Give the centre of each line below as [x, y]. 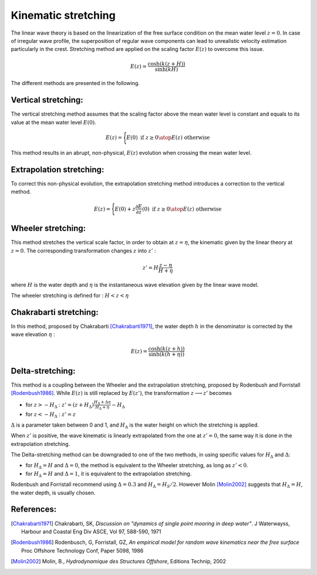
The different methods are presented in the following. [75, 83]
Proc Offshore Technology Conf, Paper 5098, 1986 [82, 550]
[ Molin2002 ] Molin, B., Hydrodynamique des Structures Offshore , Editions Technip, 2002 [118, 562]
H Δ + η [102, 408]
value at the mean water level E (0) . [53, 122]
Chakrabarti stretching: [55, 312]
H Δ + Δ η [102, 402]
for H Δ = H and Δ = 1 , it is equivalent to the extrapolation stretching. [109, 474]
